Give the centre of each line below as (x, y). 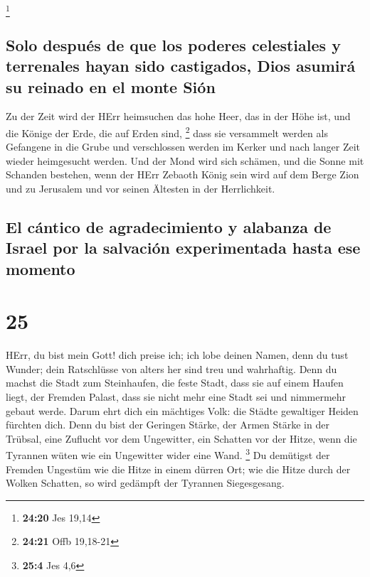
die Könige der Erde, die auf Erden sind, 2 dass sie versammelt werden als (167, 131)
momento (41, 268)
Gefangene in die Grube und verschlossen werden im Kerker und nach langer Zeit (183, 147)
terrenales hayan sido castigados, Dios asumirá (181, 66)
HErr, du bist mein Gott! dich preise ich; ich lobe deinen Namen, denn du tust (177, 355)
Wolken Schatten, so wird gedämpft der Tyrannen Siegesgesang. (145, 483)
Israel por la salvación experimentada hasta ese (183, 248)
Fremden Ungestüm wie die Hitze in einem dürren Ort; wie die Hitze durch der (178, 469)
